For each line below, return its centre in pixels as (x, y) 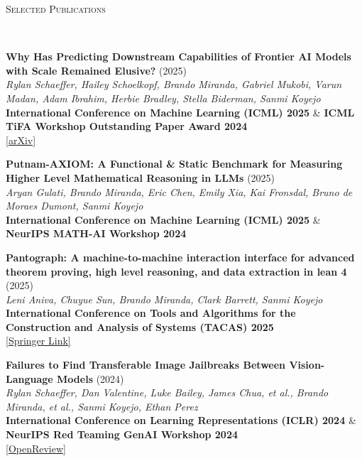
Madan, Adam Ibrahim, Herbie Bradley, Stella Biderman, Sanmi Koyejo (163, 98)
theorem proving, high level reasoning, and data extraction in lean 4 (176, 271)
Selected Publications (56, 9)
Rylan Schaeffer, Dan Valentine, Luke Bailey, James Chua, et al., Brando (167, 392)
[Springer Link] (38, 341)
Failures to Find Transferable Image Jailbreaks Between (146, 365)
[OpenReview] (36, 448)
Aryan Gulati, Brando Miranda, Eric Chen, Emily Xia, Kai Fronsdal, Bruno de (179, 191)
